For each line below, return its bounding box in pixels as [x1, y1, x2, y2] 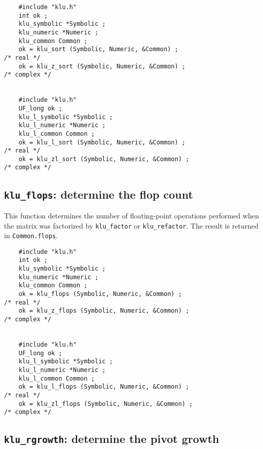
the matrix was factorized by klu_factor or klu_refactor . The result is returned [4, 220, 259, 231]
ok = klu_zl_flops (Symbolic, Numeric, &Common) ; [18, 400, 193, 407]
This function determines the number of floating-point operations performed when [4, 210, 259, 220]
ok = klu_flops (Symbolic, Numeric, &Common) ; [18, 290, 182, 298]
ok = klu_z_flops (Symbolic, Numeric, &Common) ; [18, 307, 190, 315]
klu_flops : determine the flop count [4, 186, 193, 202]
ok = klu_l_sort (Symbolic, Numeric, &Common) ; [18, 138, 185, 146]
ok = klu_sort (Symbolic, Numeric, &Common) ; [18, 46, 178, 53]
